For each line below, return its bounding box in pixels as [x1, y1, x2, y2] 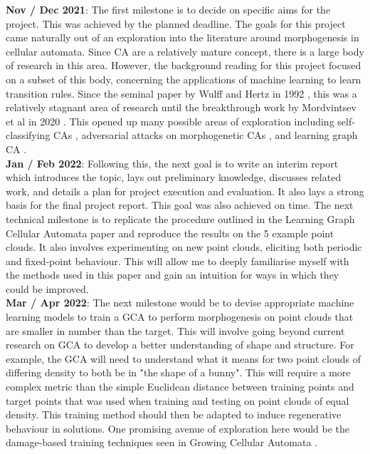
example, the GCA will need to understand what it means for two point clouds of [6, 351, 361, 366]
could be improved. [6, 281, 89, 296]
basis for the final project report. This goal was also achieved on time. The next [6, 197, 354, 212]
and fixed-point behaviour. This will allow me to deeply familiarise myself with [6, 253, 349, 268]
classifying [6, 128, 51, 143]
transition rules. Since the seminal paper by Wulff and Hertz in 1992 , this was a [6, 86, 357, 100]
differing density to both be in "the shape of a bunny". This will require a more [6, 365, 351, 380]
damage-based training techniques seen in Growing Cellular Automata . [6, 435, 317, 450]
